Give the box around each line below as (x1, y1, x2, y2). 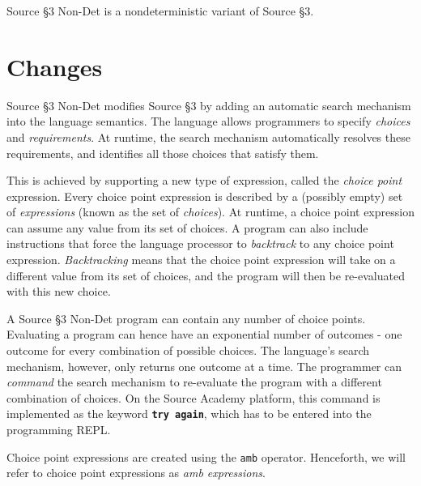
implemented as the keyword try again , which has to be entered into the (6, 405, 372, 422)
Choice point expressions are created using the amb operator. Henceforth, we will (6, 448, 406, 465)
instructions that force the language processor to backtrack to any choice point (6, 235, 394, 252)
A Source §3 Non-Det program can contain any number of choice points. (6, 309, 366, 326)
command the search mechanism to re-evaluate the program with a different (6, 373, 382, 390)
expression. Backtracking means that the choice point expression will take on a (6, 251, 396, 268)
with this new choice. (6, 283, 111, 300)
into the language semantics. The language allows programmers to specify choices (6, 113, 410, 130)
